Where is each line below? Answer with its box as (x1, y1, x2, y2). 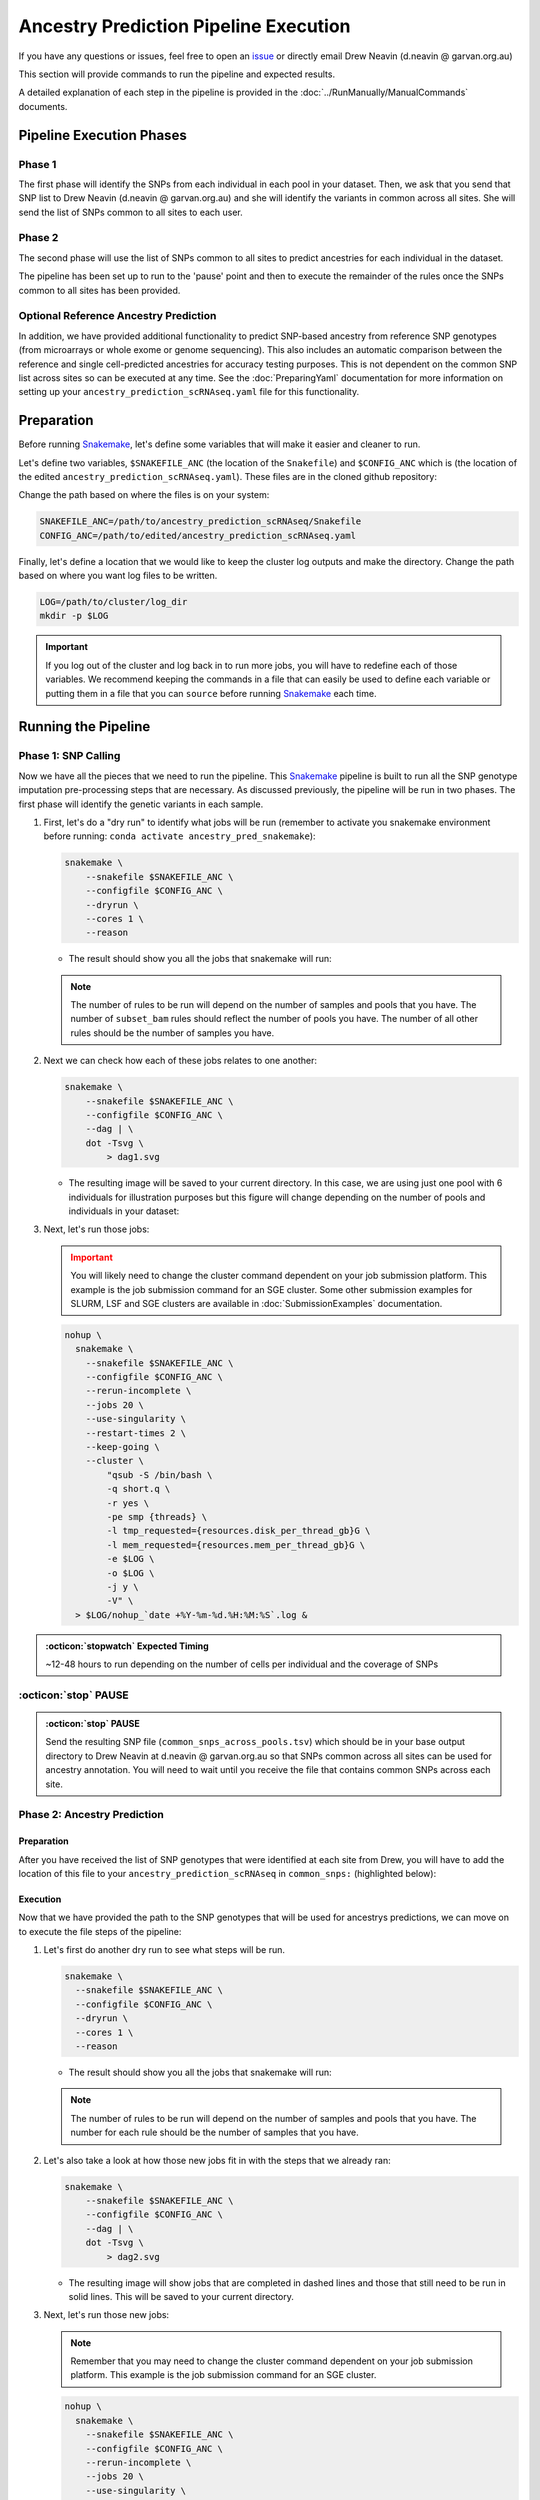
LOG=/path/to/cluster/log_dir (39, 596, 188, 608)
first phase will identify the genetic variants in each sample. (18, 798, 264, 810)
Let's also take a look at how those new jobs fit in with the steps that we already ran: (43, 2154, 391, 2166)
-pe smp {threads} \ (106, 1511, 208, 1522)
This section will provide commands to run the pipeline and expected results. (18, 68, 335, 80)
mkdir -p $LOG (39, 610, 109, 622)
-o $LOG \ (106, 1567, 155, 1579)
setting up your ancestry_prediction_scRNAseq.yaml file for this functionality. (18, 386, 360, 398)
